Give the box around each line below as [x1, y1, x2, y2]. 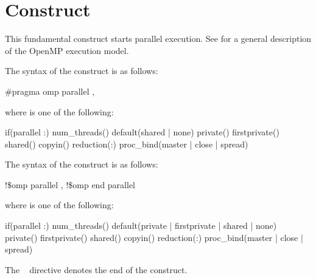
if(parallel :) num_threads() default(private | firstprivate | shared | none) [5, 219, 277, 232]
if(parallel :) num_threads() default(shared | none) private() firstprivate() [5, 126, 279, 138]
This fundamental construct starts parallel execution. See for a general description [5, 32, 312, 45]
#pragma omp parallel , [5, 84, 95, 97]
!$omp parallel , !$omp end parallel [5, 178, 135, 191]
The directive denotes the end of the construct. [5, 263, 188, 276]
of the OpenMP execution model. [5, 44, 129, 56]
